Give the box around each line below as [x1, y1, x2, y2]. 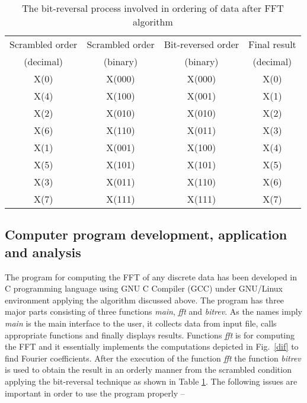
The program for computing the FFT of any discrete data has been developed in [5, 270, 298, 283]
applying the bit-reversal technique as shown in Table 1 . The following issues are [5, 375, 298, 387]
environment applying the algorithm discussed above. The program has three [5, 293, 284, 306]
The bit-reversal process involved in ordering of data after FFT [21, 1, 284, 15]
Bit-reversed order [164, 37, 239, 51]
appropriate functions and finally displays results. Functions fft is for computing [5, 328, 295, 341]
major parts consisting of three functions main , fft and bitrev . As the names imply [5, 305, 302, 318]
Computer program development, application [5, 225, 287, 244]
